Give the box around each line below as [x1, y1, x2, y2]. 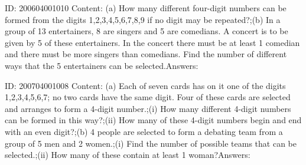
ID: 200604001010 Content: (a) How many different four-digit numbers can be [5, 2, 287, 14]
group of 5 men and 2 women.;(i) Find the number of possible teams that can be [5, 137, 297, 149]
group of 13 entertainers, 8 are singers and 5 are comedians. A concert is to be [5, 25, 288, 37]
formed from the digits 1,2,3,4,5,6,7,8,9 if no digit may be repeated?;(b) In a [5, 13, 281, 25]
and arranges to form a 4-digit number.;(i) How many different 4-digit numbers [5, 102, 291, 114]
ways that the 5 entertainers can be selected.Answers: [5, 59, 198, 71]
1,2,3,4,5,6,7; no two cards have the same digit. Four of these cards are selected [5, 91, 291, 103]
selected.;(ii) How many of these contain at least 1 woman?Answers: [5, 148, 250, 161]
